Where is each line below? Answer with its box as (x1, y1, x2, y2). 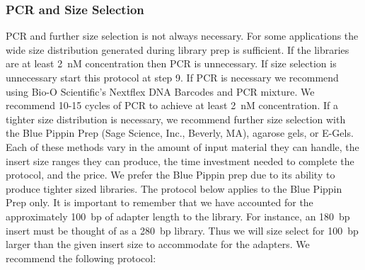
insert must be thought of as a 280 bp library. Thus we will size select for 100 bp (6, 223, 359, 237)
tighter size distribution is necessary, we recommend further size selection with (6, 111, 346, 126)
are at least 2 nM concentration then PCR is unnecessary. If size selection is (6, 56, 337, 71)
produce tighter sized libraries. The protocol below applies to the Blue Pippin (6, 181, 342, 196)
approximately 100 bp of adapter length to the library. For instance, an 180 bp (6, 208, 350, 223)
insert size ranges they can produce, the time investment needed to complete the (6, 153, 354, 168)
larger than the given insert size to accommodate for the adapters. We (6, 237, 310, 252)
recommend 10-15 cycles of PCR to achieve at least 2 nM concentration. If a (6, 98, 338, 113)
